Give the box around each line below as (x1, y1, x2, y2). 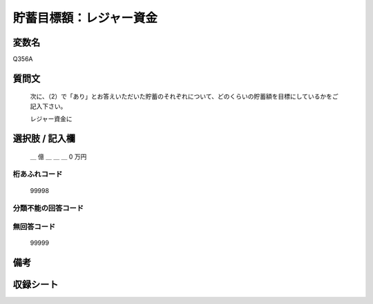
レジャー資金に (30, 114, 73, 123)
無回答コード (12, 221, 56, 231)
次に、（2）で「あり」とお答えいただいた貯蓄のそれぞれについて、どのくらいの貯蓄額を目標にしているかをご (30, 92, 338, 101)
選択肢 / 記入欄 (12, 133, 76, 145)
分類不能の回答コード (12, 203, 84, 213)
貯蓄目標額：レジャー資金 (12, 10, 158, 26)
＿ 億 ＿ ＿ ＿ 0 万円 (30, 152, 87, 161)
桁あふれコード (12, 170, 63, 179)
